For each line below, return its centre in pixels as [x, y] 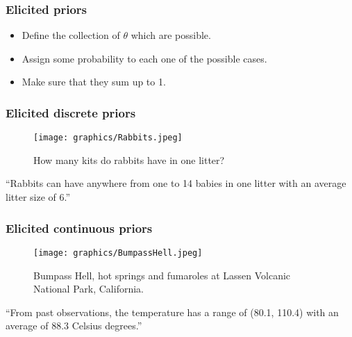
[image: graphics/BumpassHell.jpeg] [118, 253]
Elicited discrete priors [71, 112]
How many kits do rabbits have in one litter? [129, 159]
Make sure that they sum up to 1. [94, 82]
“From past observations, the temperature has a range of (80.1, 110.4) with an [172, 312]
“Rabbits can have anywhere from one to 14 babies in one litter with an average [176, 183]
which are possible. [171, 35]
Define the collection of [71, 35]
